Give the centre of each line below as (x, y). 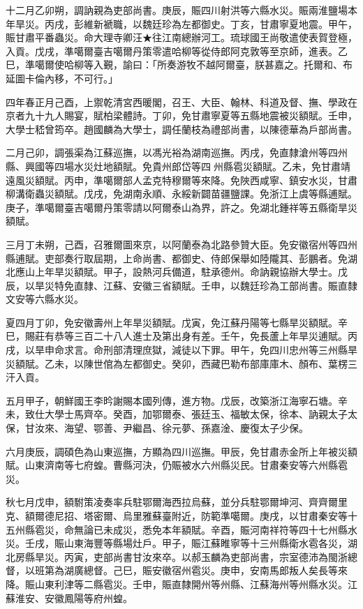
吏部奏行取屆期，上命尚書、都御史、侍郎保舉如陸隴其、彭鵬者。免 (196, 258)
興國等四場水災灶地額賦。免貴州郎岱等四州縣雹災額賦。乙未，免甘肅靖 (187, 166)
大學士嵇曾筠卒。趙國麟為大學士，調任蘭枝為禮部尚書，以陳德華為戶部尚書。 (181, 129)
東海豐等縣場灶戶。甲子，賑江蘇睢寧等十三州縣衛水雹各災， (210, 543)
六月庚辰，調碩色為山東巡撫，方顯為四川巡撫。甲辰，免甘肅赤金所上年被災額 (181, 451)
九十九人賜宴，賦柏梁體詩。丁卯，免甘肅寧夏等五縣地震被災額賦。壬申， (191, 115)
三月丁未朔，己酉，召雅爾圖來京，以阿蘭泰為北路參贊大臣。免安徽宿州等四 (177, 244)
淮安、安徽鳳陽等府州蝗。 (74, 597)
